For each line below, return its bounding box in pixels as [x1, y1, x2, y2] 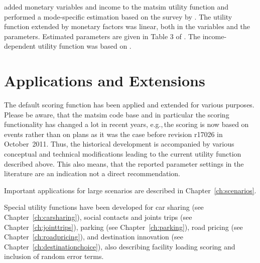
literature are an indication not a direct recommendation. [4, 168, 180, 179]
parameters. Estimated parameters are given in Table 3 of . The [4, 31, 201, 41]
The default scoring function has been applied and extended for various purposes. [4, 99, 254, 110]
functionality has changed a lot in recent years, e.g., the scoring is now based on [4, 119, 249, 129]
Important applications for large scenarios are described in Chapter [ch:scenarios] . [4, 185, 256, 195]
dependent [4, 41, 36, 51]
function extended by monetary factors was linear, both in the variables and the [4, 21, 250, 32]
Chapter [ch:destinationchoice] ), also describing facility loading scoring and [4, 241, 235, 251]
